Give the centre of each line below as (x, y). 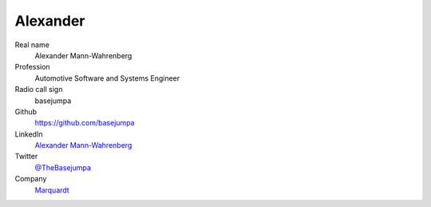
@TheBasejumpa (63, 167)
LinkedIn (29, 134)
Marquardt (52, 190)
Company (31, 179)
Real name (32, 45)
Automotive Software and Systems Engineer (107, 78)
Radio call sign (39, 90)
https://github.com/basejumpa (85, 123)
